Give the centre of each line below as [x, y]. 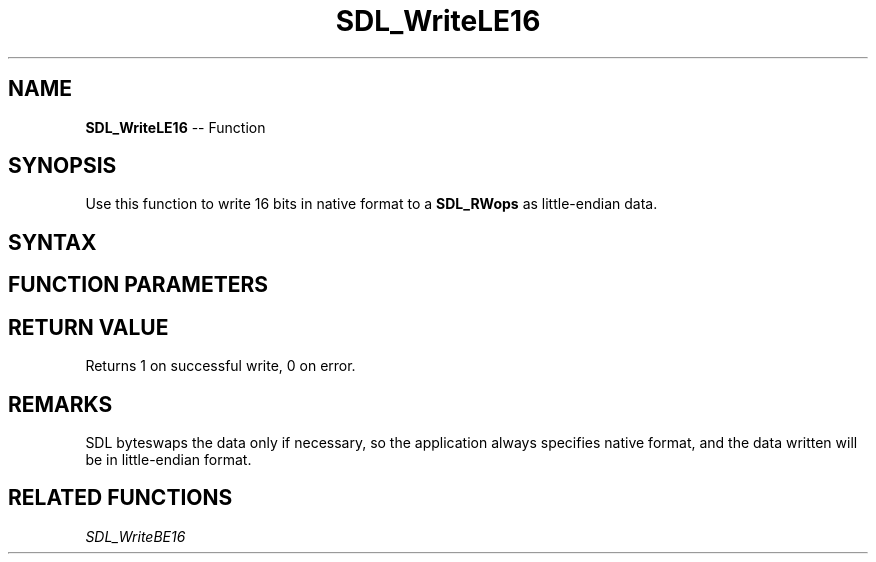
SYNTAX [52, 242]
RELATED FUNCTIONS [120, 498]
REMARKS [60, 404]
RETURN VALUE [88, 327]
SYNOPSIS [62, 166]
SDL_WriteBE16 [135, 536]
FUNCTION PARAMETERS [138, 285]
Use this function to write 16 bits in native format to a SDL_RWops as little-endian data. [371, 204]
